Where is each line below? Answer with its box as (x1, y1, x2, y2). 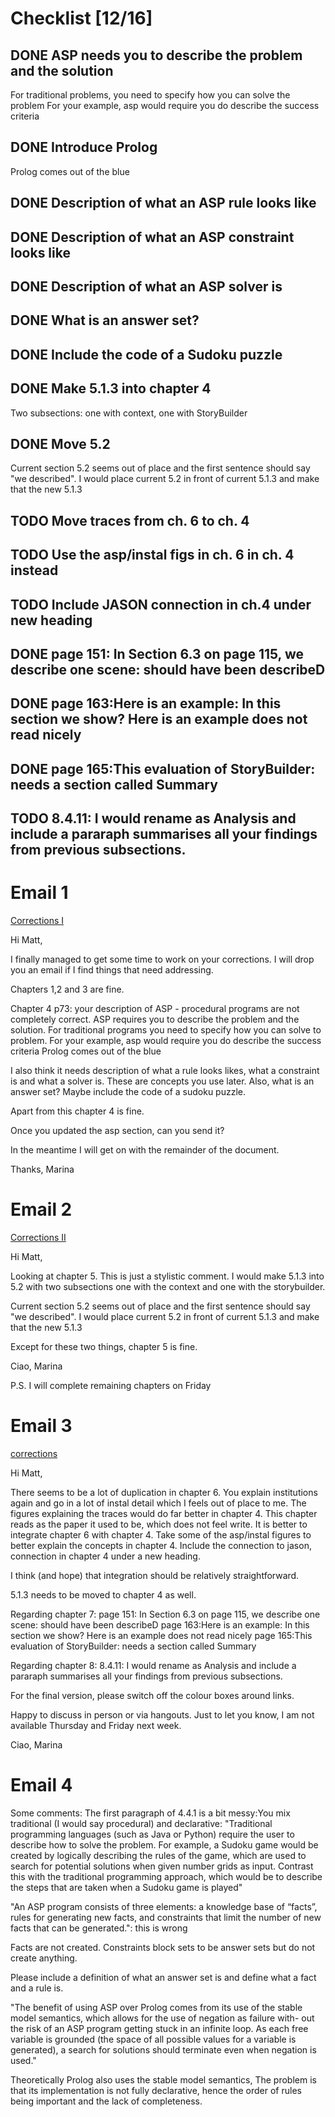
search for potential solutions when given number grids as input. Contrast (10, 1860, 314, 1872)
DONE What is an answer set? (10, 312, 200, 329)
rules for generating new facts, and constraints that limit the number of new (10, 1911, 322, 1923)
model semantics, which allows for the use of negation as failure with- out (10, 2012, 315, 2024)
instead (10, 562, 59, 579)
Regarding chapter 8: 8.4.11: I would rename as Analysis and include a (10, 1659, 297, 1671)
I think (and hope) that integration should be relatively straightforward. (10, 1569, 300, 1581)
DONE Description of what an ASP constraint (10, 228, 295, 246)
